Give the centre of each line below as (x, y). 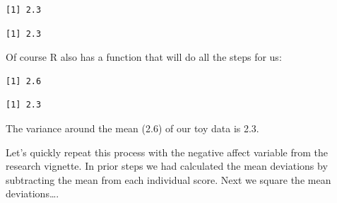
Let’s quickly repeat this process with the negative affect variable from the (167, 152)
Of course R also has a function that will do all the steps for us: (144, 57)
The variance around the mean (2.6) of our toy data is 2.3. (132, 128)
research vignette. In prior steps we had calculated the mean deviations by (167, 166)
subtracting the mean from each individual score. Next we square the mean (168, 179)
